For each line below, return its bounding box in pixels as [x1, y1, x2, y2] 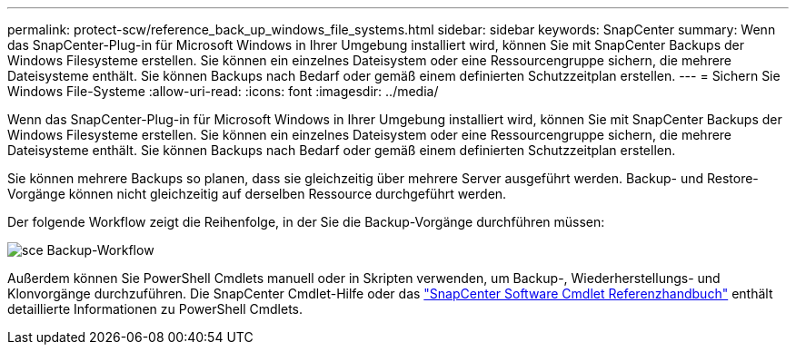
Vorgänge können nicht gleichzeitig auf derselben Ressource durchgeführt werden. [7, 186, 507, 201]
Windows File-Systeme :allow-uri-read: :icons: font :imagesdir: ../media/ [7, 83, 439, 99]
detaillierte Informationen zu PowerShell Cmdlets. [7, 301, 303, 317]
